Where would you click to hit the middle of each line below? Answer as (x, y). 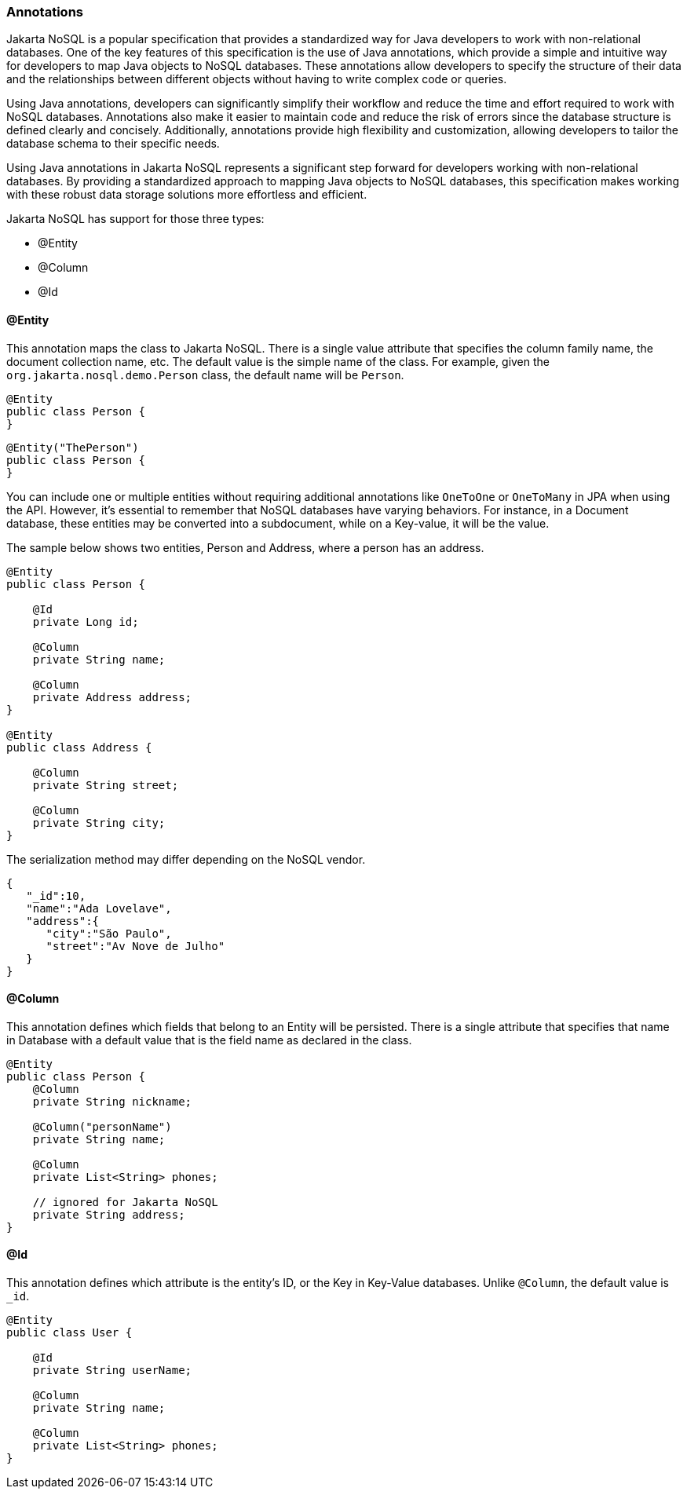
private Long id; (86, 621)
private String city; (99, 822)
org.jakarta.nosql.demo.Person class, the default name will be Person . (205, 375)
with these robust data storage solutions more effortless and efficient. (187, 195)
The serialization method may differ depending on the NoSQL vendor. (186, 859)
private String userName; (112, 1371)
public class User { (69, 1333)
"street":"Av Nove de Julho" (135, 946)
